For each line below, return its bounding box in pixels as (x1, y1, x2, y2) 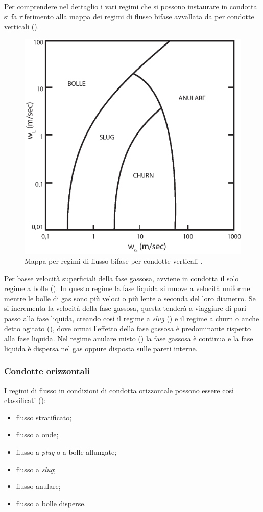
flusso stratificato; (16, 412, 72, 422)
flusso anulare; (16, 481, 61, 492)
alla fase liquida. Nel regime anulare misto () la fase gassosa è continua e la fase (4, 333, 253, 344)
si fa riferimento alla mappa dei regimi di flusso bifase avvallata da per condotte (4, 11, 254, 21)
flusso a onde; (16, 429, 59, 440)
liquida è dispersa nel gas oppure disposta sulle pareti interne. (4, 343, 198, 353)
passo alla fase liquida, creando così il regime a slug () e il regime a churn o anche (4, 313, 259, 324)
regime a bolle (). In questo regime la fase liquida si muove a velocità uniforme (4, 283, 250, 294)
